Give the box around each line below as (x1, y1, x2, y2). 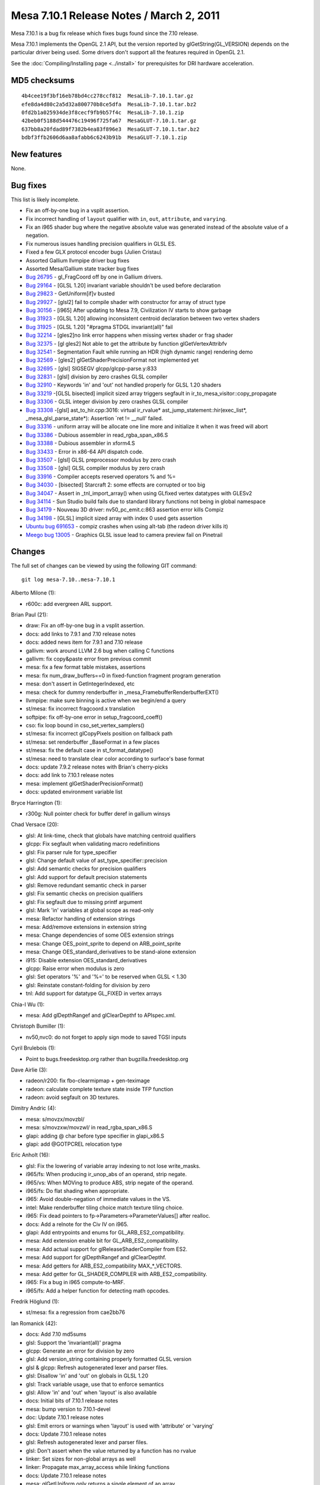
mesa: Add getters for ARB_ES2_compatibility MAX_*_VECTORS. (25, 1262, 183, 1269)
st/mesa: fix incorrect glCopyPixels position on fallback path (25, 730, 173, 737)
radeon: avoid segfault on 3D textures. (25, 1094, 120, 1101)
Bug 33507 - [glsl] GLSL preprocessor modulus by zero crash (25, 456, 177, 463)
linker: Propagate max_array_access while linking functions (25, 1464, 170, 1471)
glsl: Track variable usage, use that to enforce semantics (25, 1380, 164, 1388)
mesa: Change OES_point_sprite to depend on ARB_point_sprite (25, 940, 181, 947)
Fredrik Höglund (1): (11, 1298, 59, 1305)
